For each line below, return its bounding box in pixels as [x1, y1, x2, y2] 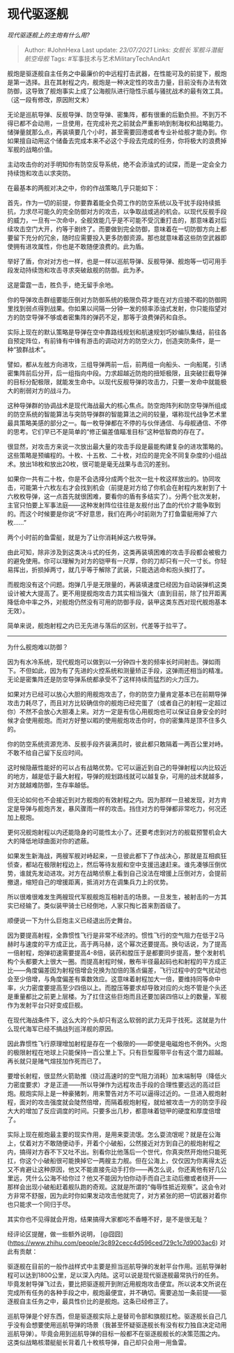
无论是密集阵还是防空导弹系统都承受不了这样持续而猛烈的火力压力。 [7, 675, 203, 683]
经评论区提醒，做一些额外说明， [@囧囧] [7, 1229, 123, 1238]
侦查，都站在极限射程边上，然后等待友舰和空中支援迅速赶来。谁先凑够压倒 [7, 860, 221, 869]
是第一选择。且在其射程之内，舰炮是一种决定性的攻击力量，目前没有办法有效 [7, 78, 227, 86]
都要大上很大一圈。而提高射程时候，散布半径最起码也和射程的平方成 [25, 957, 221, 965]
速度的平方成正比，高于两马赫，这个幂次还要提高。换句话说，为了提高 [25, 939, 227, 948]
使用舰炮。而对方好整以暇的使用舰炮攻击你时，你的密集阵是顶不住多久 [25, 716, 227, 724]
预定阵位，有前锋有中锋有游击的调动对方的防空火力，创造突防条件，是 [13, 336, 214, 345]
